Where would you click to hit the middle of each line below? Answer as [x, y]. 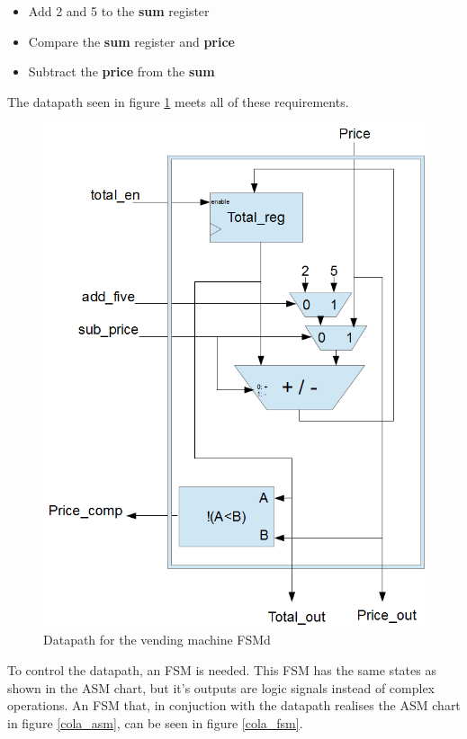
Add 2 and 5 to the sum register [119, 11]
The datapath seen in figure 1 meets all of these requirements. [178, 101]
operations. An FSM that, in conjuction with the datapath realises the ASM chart [234, 705]
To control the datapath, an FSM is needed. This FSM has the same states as [222, 669]
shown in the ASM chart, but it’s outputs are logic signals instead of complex [221, 687]
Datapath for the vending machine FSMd [157, 640]
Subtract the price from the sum [121, 71]
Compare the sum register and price [131, 41]
